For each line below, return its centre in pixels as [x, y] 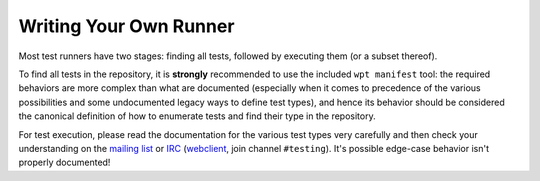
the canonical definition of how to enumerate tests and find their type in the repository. [197, 116]
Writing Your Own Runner [126, 26]
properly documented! [64, 162]
